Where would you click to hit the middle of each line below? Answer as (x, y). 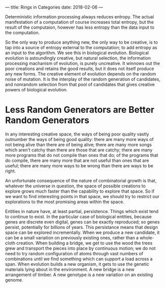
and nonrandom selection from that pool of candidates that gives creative (80, 84)
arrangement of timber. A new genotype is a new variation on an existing (79, 275)
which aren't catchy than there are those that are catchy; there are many (79, 150)
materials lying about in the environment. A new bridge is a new (70, 269)
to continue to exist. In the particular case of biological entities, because (79, 216)
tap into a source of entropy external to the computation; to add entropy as (81, 47)
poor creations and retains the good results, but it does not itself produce (80, 69)
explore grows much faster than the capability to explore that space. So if (80, 191)
